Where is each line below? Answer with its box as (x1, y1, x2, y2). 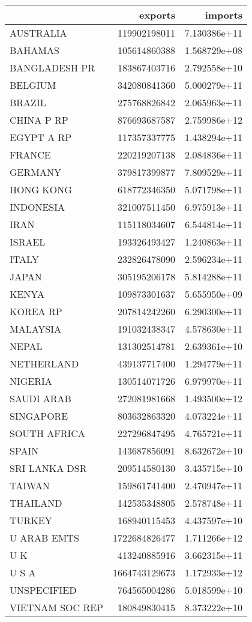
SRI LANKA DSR (10, 461, 87, 475)
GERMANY (10, 165, 61, 179)
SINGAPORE (10, 409, 68, 423)
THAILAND (10, 496, 62, 510)
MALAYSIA (10, 322, 62, 336)
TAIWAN (10, 479, 50, 492)
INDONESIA (10, 200, 65, 214)
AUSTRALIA (10, 26, 67, 40)
